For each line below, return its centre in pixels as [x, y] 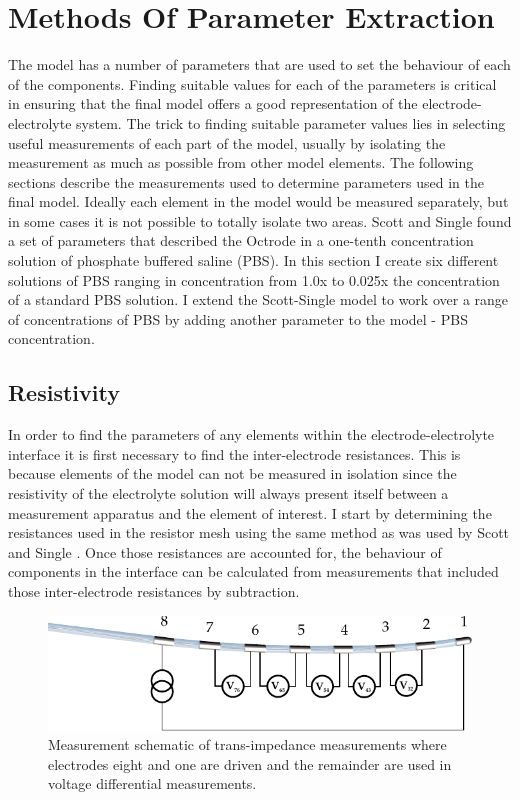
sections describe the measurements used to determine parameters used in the [246, 181]
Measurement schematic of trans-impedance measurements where [247, 744]
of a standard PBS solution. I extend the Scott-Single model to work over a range [258, 299]
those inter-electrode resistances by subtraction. [154, 590]
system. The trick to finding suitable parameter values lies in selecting [291, 122]
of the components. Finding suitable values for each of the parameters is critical [252, 83]
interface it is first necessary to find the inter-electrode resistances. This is [234, 453]
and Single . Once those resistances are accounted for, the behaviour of [225, 551]
